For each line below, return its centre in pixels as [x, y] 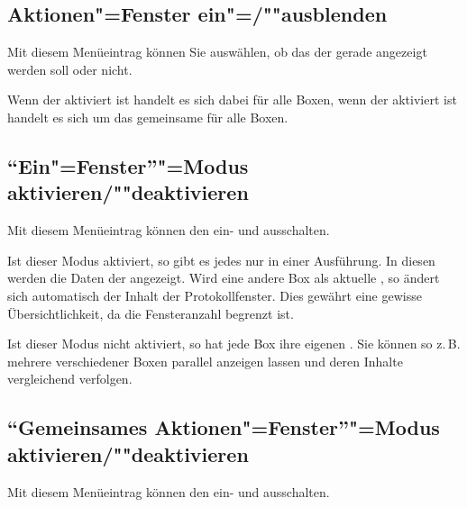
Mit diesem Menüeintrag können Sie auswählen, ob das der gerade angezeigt [217, 52]
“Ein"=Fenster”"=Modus [128, 165]
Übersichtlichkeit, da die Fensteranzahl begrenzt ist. [151, 313]
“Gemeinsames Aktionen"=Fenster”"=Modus [224, 427]
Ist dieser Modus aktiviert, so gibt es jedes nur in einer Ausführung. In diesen [221, 260]
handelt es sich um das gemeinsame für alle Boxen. [148, 117]
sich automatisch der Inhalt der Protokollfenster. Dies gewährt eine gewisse [215, 295]
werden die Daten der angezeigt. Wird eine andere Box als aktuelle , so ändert [224, 278]
